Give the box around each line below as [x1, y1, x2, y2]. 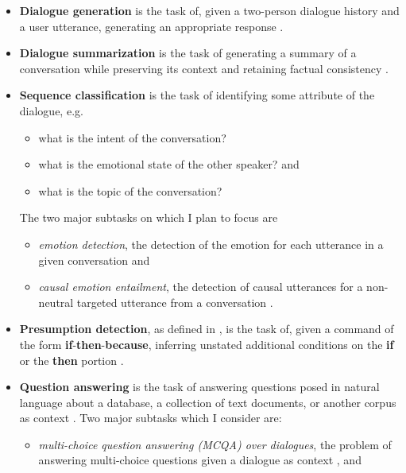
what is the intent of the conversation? [38, 129, 226, 145]
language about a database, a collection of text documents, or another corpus [19, 394, 396, 410]
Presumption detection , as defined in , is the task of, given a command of [19, 320, 394, 337]
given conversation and [38, 251, 150, 268]
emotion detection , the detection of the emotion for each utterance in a [38, 235, 384, 252]
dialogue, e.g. [19, 102, 83, 118]
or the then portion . [19, 351, 124, 368]
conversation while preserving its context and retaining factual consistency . [19, 60, 389, 76]
